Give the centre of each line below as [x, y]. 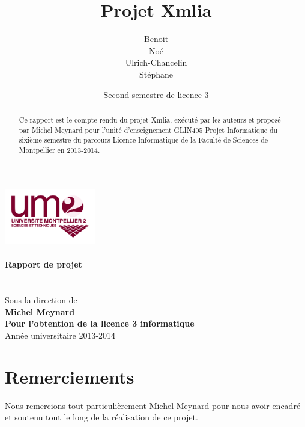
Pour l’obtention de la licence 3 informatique [100, 323]
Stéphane [156, 74]
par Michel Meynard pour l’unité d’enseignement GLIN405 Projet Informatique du [148, 130]
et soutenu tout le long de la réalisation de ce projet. [101, 417]
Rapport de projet [44, 264]
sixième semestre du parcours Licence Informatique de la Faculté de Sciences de [143, 140]
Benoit [156, 39]
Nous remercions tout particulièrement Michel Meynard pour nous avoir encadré [153, 405]
